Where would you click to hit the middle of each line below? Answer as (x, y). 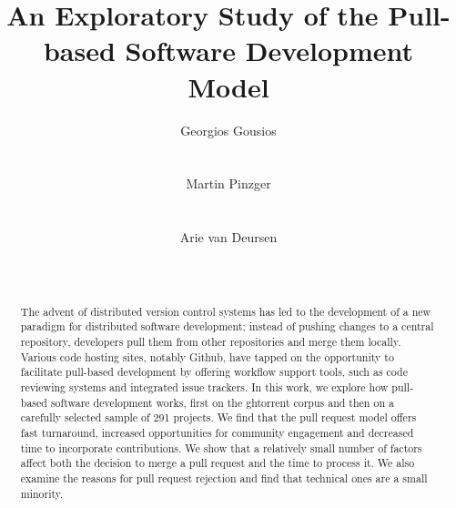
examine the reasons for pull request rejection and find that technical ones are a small (224, 478)
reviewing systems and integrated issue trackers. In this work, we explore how (204, 386)
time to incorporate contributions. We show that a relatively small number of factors (221, 447)
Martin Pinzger (228, 183)
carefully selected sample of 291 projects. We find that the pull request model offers (218, 417)
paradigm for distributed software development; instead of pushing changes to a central (227, 326)
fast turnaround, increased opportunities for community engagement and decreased (217, 432)
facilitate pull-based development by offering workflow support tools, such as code (214, 372)
